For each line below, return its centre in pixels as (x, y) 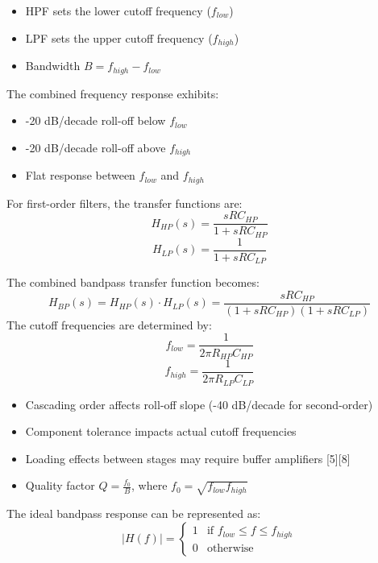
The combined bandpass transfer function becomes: (133, 282)
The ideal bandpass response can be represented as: (134, 513)
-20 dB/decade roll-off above (96, 147)
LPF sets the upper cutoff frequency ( (119, 37)
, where (150, 485)
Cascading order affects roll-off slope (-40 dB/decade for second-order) (199, 404)
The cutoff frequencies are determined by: (109, 324)
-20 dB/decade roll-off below (96, 120)
